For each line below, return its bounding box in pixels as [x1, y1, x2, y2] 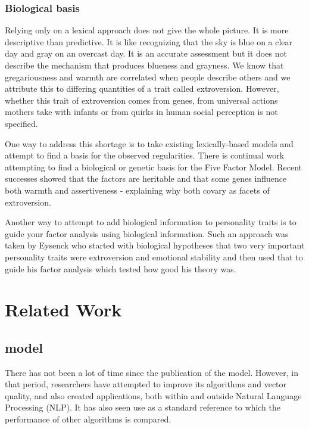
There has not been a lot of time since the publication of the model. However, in [5, 366, 298, 378]
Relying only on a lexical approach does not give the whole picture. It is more [5, 24, 289, 36]
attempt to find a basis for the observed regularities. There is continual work [5, 149, 285, 161]
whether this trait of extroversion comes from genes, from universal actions [5, 94, 278, 106]
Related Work [5, 297, 122, 322]
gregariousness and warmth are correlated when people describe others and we [5, 70, 291, 83]
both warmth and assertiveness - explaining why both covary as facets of [5, 184, 270, 196]
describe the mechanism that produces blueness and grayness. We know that [5, 59, 284, 71]
